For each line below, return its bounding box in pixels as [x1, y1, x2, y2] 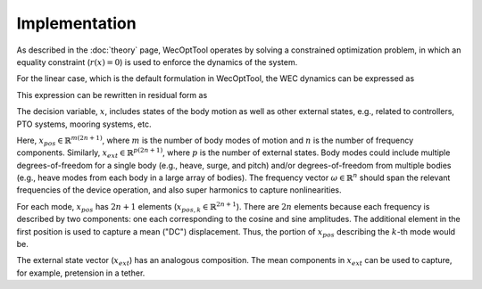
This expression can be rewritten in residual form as [16, 89, 208, 100]
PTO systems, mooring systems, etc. [16, 119, 152, 129]
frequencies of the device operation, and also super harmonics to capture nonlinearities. [16, 185, 343, 195]
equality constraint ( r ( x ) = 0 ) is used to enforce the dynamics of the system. [16, 56, 298, 67]
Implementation [16, 13, 137, 33]
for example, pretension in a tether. [16, 268, 145, 278]
